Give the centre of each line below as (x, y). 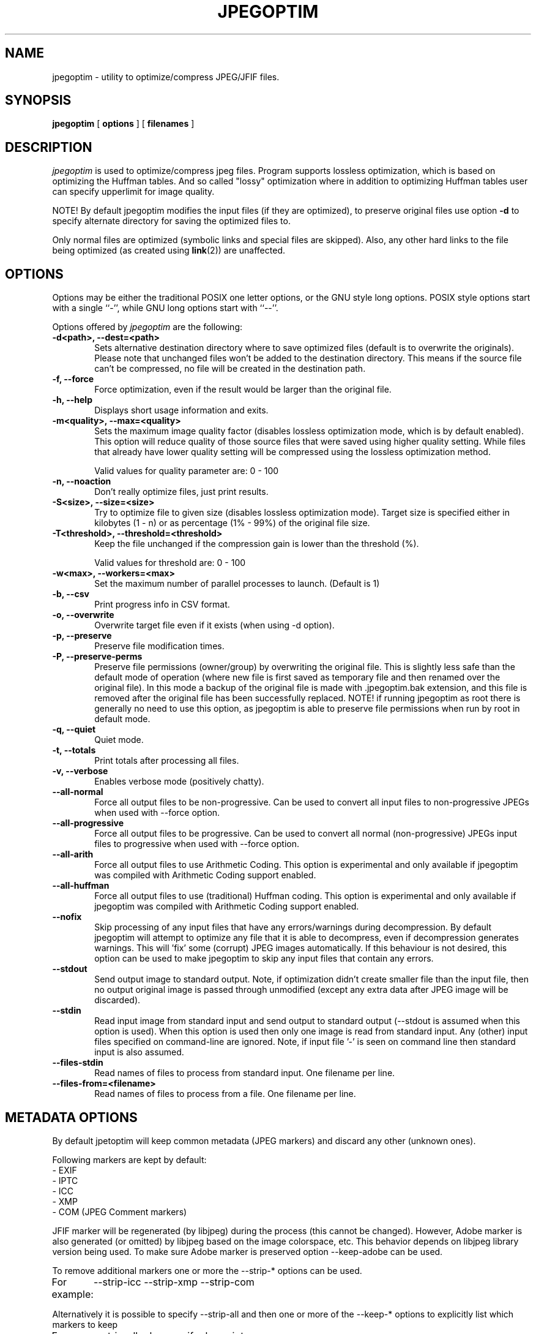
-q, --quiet (74, 729)
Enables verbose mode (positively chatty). (179, 782)
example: (73, 1294)
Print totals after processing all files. (167, 761)
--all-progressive (88, 823)
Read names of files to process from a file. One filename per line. (225, 1094)
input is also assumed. (139, 1052)
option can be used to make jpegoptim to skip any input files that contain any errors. (264, 959)
